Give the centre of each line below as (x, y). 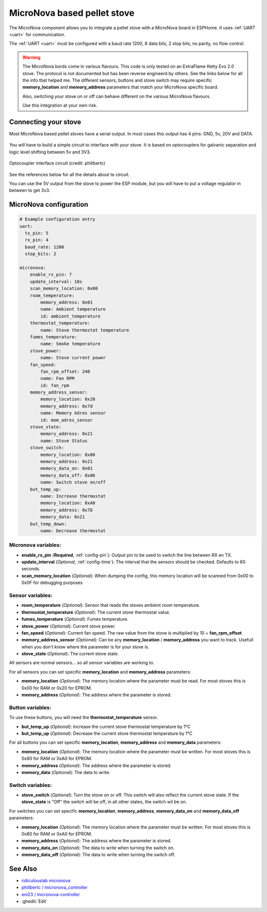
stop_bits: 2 (41, 254)
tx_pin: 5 (37, 233)
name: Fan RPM (57, 379)
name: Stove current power (73, 358)
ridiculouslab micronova (46, 881)
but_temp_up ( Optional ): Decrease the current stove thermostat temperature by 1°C (107, 733)
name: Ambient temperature (73, 309)
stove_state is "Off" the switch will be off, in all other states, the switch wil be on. (104, 802)
